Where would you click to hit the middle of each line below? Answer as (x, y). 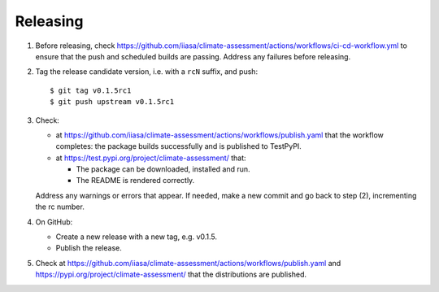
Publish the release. (89, 248)
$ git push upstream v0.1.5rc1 (112, 102)
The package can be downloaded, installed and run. (163, 169)
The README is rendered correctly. (135, 181)
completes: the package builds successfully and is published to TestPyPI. (179, 146)
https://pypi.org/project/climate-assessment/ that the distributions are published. (171, 275)
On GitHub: (54, 222)
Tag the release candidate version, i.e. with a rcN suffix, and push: (147, 72)
